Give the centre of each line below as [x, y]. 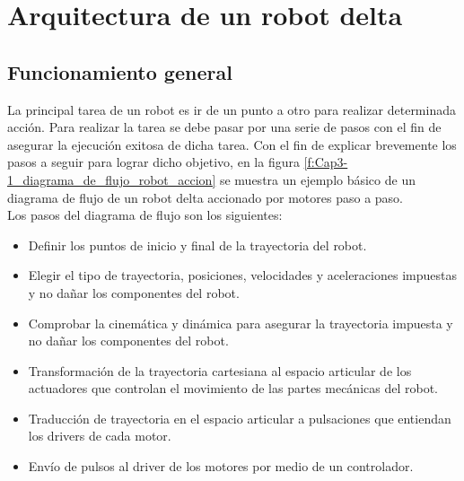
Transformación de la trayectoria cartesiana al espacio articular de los [220, 370]
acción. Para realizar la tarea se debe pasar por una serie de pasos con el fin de [224, 127]
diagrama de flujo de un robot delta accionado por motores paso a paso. [206, 197]
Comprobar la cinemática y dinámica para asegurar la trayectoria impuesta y [241, 323]
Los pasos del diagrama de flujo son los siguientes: [145, 215]
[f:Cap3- [326, 162]
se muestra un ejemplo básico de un [317, 179]
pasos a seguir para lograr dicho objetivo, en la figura [153, 162]
